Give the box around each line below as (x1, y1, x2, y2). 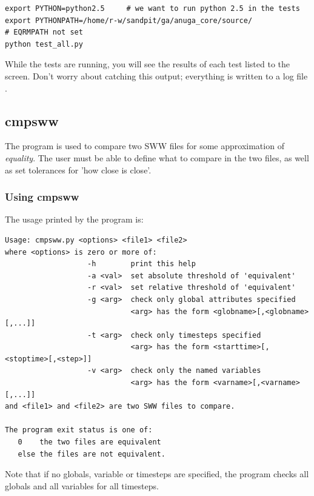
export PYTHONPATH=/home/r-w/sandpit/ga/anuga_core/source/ (5, 16, 253, 25)
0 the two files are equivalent (18, 438, 161, 447)
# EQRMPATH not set (5, 28, 83, 37)
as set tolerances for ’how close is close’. (5, 163, 152, 176)
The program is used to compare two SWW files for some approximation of (5, 139, 284, 152)
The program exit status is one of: (5, 426, 153, 435)
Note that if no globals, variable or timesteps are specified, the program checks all (5, 468, 309, 480)
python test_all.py (5, 39, 83, 49)
